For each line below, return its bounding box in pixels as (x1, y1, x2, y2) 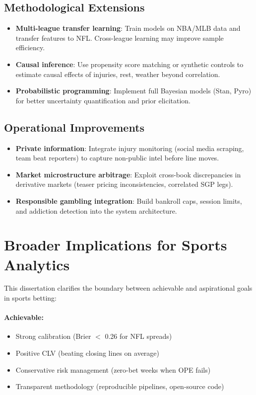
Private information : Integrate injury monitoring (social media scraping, (15, 143, 244, 153)
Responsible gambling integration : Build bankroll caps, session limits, (15, 195, 242, 206)
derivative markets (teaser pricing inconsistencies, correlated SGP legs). (15, 179, 233, 189)
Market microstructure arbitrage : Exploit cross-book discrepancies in (15, 169, 241, 179)
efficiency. (15, 42, 45, 53)
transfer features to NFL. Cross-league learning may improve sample (15, 32, 224, 43)
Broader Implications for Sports (4, 235, 227, 255)
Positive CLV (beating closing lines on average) (15, 348, 159, 358)
